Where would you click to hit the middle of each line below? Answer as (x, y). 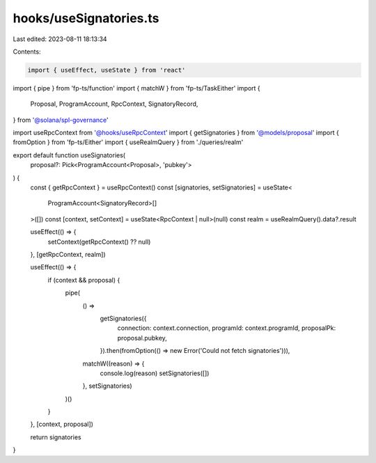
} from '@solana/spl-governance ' (61, 120)
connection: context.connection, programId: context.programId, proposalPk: (227, 328)
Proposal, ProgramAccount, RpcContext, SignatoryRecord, (114, 104)
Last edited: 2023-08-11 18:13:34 (60, 39)
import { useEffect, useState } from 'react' (107, 70)
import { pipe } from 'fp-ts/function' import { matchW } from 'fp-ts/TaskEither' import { (136, 88)
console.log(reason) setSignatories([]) (155, 373)
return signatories (56, 437)
